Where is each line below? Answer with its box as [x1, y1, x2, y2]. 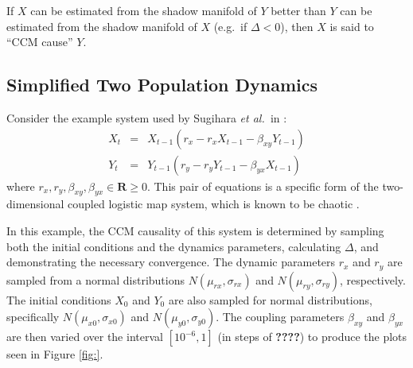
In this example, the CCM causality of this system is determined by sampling [6, 223, 384, 239]
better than [271, 2, 326, 18]
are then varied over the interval [6, 328, 163, 345]
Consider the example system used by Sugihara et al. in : [6, 109, 287, 126]
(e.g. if [213, 17, 247, 34]
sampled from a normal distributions [6, 271, 185, 288]
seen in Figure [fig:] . [6, 346, 103, 362]
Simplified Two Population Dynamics [6, 72, 318, 97]
